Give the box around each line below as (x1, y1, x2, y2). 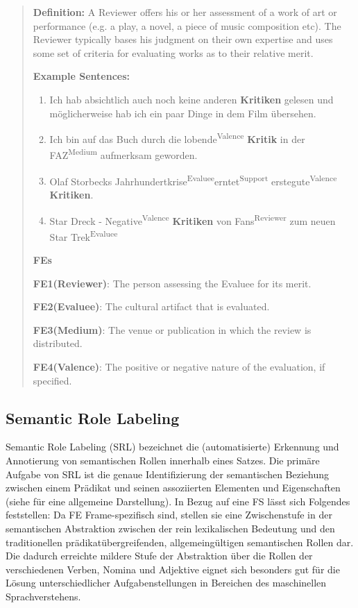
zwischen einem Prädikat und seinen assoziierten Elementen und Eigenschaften (6, 480, 341, 495)
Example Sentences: (33, 69, 130, 83)
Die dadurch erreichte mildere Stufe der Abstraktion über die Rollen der (6, 548, 313, 563)
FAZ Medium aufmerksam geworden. (49, 146, 198, 162)
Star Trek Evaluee (49, 227, 118, 244)
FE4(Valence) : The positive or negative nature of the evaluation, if (33, 359, 325, 373)
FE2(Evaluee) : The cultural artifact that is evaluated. (33, 299, 270, 314)
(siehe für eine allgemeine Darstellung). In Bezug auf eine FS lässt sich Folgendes (6, 493, 350, 508)
